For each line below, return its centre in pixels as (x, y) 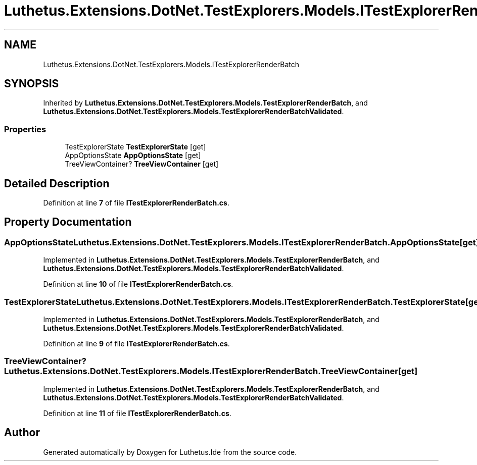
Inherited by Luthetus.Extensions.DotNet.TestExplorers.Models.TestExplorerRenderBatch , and (205, 103)
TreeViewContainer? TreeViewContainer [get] (142, 164)
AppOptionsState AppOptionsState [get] (133, 156)
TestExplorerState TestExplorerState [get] (135, 147)
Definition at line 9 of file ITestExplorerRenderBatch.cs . (136, 344)
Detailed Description (57, 183)
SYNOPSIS (32, 84)
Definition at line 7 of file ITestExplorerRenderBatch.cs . (136, 203)
